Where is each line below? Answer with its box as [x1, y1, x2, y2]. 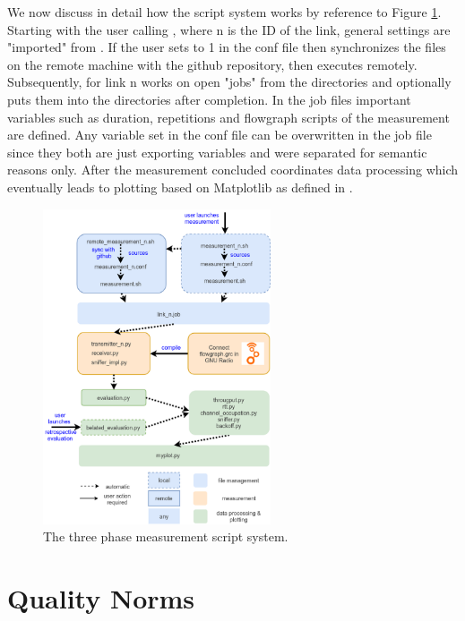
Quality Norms [7, 579, 195, 616]
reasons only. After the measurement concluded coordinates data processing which [7, 160, 459, 179]
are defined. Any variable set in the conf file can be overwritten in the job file [7, 125, 432, 144]
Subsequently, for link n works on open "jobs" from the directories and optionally [7, 72, 452, 91]
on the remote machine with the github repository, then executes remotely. [7, 55, 418, 73]
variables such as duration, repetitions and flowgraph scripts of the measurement [7, 107, 450, 126]
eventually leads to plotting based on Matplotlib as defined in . [7, 177, 353, 196]
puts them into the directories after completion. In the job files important [7, 89, 411, 108]
